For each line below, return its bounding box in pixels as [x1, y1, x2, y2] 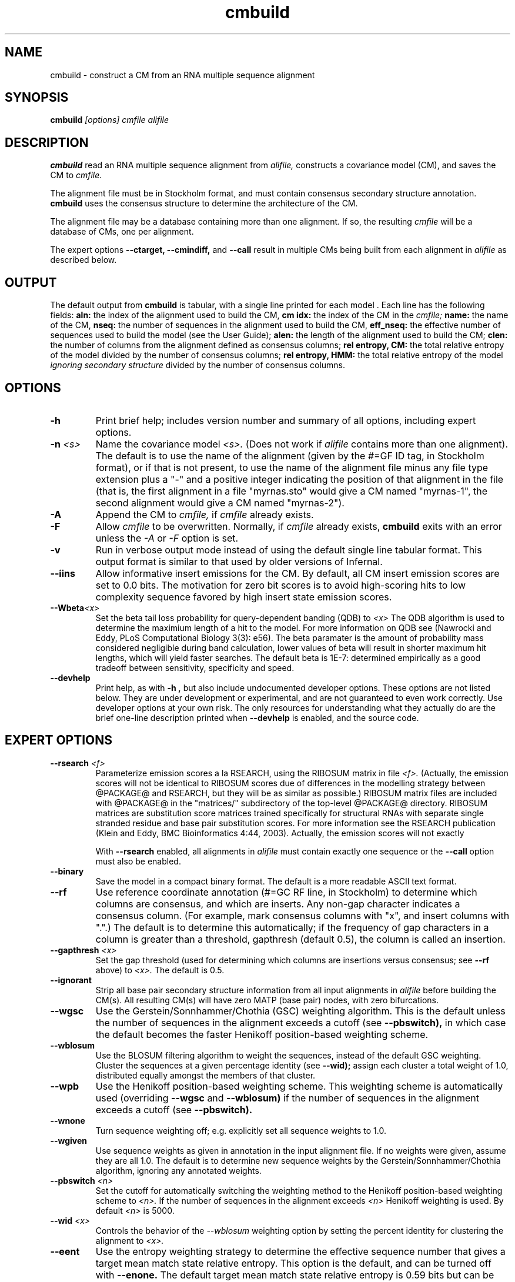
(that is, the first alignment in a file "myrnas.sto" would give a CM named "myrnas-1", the [95, 485, 488, 497]
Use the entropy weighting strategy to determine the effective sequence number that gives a [95, 1245, 506, 1257]
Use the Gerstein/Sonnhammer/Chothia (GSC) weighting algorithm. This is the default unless [95, 1004, 506, 1017]
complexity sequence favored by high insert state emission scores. [95, 590, 392, 603]
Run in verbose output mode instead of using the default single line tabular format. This [95, 543, 482, 556]
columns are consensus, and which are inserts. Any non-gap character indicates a [95, 897, 460, 910]
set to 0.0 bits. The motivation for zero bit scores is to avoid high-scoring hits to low [95, 579, 466, 591]
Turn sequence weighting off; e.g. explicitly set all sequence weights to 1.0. [95, 1125, 386, 1136]
